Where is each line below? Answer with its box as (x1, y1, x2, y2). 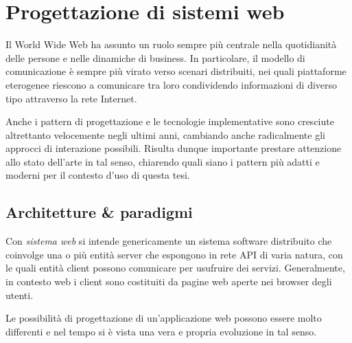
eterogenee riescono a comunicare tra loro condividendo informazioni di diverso (5, 77, 338, 91)
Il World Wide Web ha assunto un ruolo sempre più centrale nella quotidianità (5, 37, 337, 52)
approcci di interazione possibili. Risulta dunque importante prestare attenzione (5, 141, 342, 155)
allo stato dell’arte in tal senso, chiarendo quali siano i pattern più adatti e (5, 154, 320, 168)
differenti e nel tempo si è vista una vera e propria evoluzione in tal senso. (5, 324, 317, 338)
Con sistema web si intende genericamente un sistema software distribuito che (5, 234, 332, 248)
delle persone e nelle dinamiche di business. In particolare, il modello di (5, 50, 305, 65)
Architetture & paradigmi (5, 201, 193, 223)
